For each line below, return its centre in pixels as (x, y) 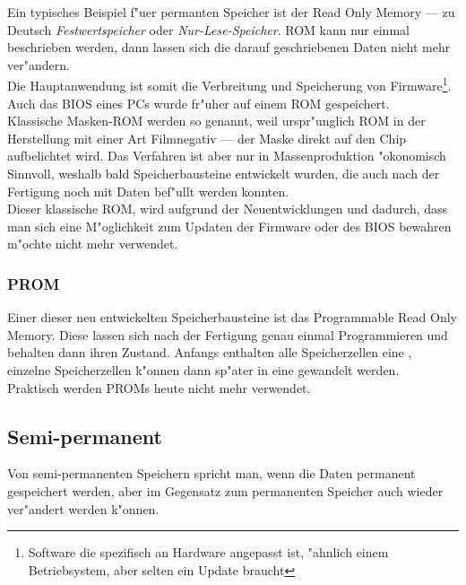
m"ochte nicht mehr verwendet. (93, 244)
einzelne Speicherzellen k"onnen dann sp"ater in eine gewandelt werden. (203, 369)
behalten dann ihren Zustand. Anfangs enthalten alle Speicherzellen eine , (210, 352)
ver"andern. (39, 64)
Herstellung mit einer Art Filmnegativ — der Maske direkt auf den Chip (207, 138)
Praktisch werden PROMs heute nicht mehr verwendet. (159, 387)
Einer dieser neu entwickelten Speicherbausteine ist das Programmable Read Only (232, 317)
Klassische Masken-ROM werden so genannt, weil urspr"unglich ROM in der (216, 121)
